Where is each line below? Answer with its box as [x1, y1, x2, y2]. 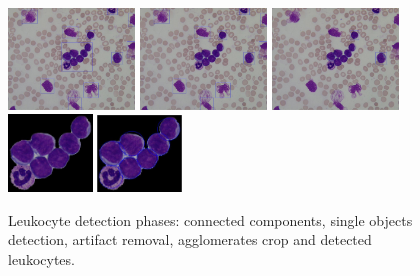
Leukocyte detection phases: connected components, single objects [8, 209, 413, 230]
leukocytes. [8, 249, 75, 269]
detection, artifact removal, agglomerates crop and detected [8, 229, 372, 250]
